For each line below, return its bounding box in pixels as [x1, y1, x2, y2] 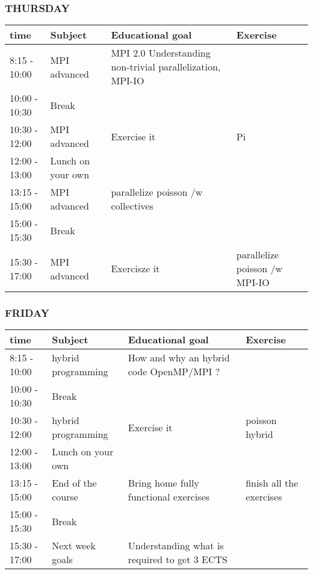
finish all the [246, 476, 299, 490]
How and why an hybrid [128, 351, 230, 365]
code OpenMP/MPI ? [128, 364, 220, 379]
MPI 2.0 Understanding [111, 46, 211, 60]
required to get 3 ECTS [128, 552, 228, 567]
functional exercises [128, 490, 210, 504]
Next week [52, 538, 96, 553]
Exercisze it [111, 261, 160, 276]
